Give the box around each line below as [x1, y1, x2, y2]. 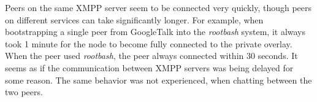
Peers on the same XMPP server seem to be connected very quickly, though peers [5, 1, 312, 14]
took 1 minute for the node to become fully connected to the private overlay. [5, 37, 292, 50]
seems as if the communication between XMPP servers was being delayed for [5, 61, 294, 74]
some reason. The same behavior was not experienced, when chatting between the [5, 73, 312, 86]
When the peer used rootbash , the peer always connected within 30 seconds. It [5, 49, 298, 62]
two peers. [5, 85, 43, 98]
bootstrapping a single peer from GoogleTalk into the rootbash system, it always [5, 25, 306, 38]
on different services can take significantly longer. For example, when [5, 13, 264, 26]
